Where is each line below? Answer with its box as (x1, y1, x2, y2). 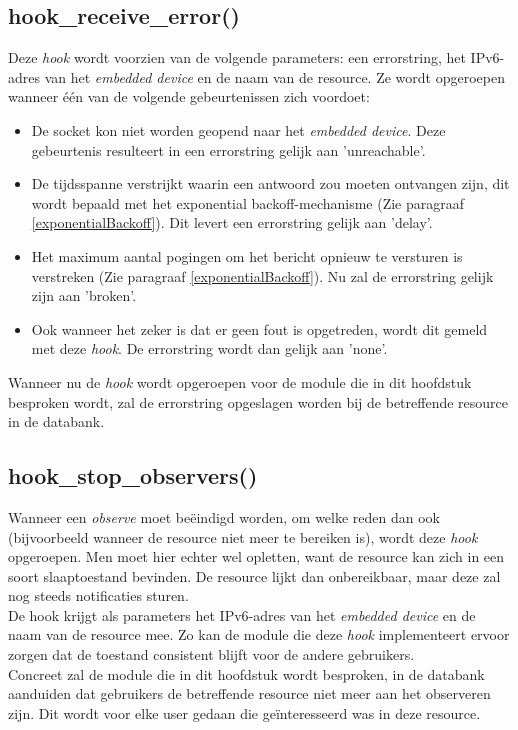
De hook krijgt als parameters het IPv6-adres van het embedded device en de (8, 604, 476, 625)
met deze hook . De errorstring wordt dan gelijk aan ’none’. (31, 338, 388, 359)
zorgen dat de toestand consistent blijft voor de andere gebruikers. (8, 644, 415, 665)
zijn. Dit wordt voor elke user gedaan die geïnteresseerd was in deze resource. (8, 702, 481, 723)
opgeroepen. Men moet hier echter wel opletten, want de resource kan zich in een (8, 546, 505, 567)
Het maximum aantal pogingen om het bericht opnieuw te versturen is (31, 245, 463, 266)
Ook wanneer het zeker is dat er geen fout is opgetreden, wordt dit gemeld (31, 318, 488, 339)
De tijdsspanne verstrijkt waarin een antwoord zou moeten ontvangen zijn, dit (31, 173, 510, 194)
